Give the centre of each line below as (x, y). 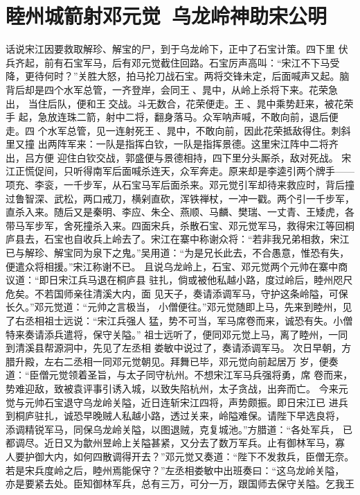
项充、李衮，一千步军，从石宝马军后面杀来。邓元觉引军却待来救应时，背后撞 (180, 185)
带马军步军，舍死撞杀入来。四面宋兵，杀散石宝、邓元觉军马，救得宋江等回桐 (180, 225)
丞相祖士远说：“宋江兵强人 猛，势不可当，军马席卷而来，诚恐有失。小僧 (189, 320)
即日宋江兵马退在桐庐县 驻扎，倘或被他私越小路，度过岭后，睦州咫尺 (196, 280)
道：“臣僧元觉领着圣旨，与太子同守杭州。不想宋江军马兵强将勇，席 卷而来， (179, 375)
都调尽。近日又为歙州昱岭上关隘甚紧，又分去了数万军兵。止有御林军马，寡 (175, 443)
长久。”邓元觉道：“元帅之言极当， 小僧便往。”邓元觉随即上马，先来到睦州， (174, 307)
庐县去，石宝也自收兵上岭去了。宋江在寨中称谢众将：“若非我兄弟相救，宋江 (178, 239)
